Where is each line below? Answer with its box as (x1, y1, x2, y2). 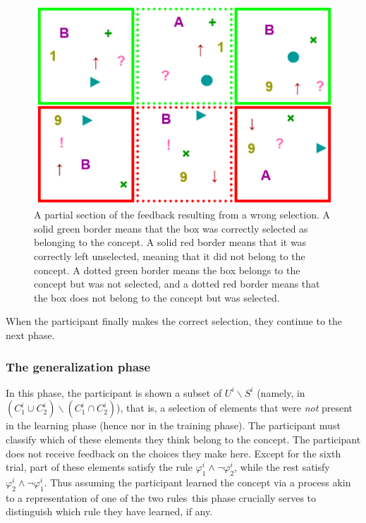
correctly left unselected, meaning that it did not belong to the (34, 249, 305, 264)
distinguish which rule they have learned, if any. (6, 504, 213, 519)
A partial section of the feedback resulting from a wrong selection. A (34, 207, 330, 222)
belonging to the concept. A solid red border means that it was (34, 235, 307, 250)
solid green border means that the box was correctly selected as (34, 221, 308, 235)
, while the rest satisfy (234, 460, 330, 474)
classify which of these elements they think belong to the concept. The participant (6, 432, 361, 446)
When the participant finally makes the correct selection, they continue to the (6, 314, 343, 328)
